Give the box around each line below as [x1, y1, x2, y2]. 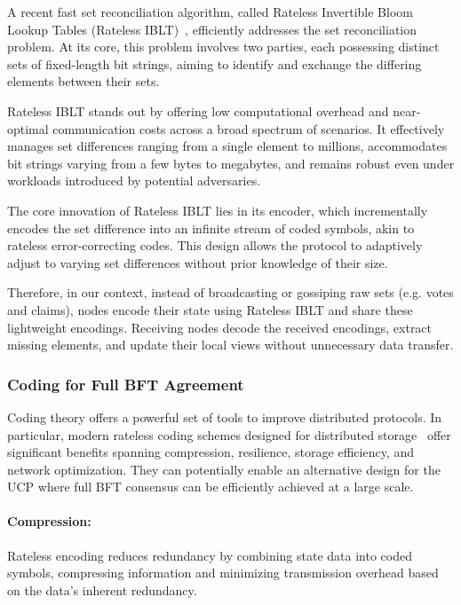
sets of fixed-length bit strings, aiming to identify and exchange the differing [7, 54, 422, 73]
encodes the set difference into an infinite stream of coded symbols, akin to [7, 218, 415, 237]
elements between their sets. [7, 72, 160, 90]
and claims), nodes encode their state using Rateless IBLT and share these [7, 300, 413, 318]
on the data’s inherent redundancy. [7, 580, 197, 599]
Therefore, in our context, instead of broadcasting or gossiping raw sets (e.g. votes [7, 283, 454, 302]
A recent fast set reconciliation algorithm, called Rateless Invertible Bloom [7, 3, 413, 20]
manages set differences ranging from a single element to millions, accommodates [7, 137, 448, 155]
